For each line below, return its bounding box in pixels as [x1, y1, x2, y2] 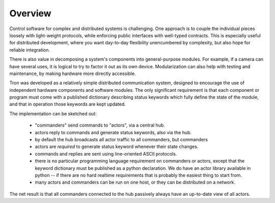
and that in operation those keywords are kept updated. [9, 101, 126, 107]
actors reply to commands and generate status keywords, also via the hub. [35, 129, 192, 135]
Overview [9, 8, 51, 19]
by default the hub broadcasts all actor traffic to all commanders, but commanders [35, 137, 208, 143]
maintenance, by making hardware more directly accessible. [9, 70, 136, 77]
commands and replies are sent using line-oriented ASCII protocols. [35, 150, 177, 157]
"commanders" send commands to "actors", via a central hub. [35, 122, 165, 129]
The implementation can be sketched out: [9, 110, 97, 117]
